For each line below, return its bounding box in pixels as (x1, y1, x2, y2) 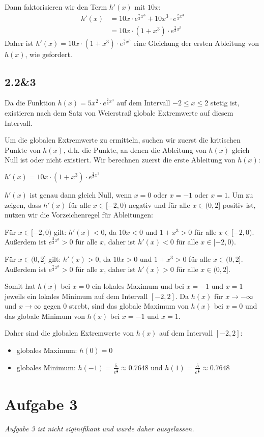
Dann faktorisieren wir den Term (5, 2, 107, 12)
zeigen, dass (5, 199, 41, 210)
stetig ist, (210, 97, 240, 108)
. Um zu (227, 189, 253, 200)
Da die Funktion (5, 97, 55, 108)
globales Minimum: (16, 362, 76, 372)
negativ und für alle (129, 199, 190, 210)
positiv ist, (222, 199, 256, 210)
